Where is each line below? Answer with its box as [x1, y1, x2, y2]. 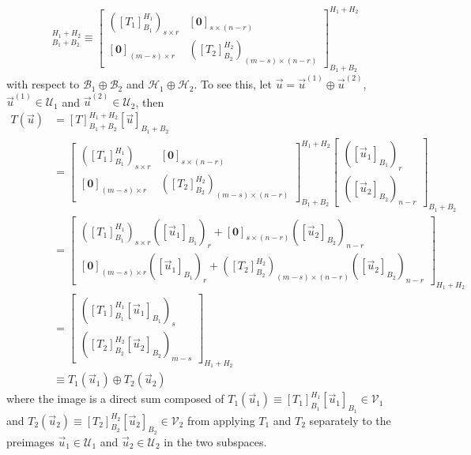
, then [135, 93, 164, 110]
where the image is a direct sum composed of [6, 390, 224, 407]
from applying [187, 412, 255, 428]
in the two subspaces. [164, 433, 267, 449]
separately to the [309, 412, 391, 428]
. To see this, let [194, 76, 273, 92]
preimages [6, 433, 55, 449]
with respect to [6, 76, 80, 92]
